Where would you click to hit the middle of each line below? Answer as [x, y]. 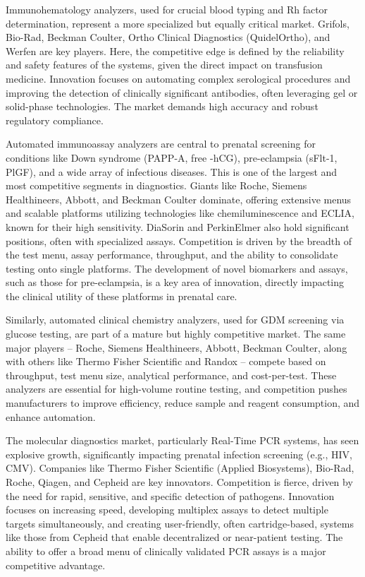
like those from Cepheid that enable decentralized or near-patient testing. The [174, 537]
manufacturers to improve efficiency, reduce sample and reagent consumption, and [183, 403]
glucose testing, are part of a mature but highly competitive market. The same [176, 334]
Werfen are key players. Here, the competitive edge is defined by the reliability [175, 50]
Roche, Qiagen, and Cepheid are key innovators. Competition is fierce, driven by [179, 482]
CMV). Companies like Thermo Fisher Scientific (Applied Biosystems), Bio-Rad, [180, 468]
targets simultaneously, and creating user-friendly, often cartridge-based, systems [180, 523]
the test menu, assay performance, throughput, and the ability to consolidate [172, 255]
